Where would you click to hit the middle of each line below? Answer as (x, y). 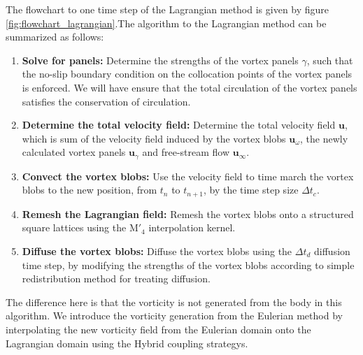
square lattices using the (74, 227)
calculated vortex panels (74, 152)
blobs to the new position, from (90, 190)
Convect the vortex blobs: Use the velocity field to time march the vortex (188, 176)
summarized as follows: (55, 37)
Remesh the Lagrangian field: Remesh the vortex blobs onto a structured (188, 213)
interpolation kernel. (192, 227)
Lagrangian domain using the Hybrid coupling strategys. (127, 343)
